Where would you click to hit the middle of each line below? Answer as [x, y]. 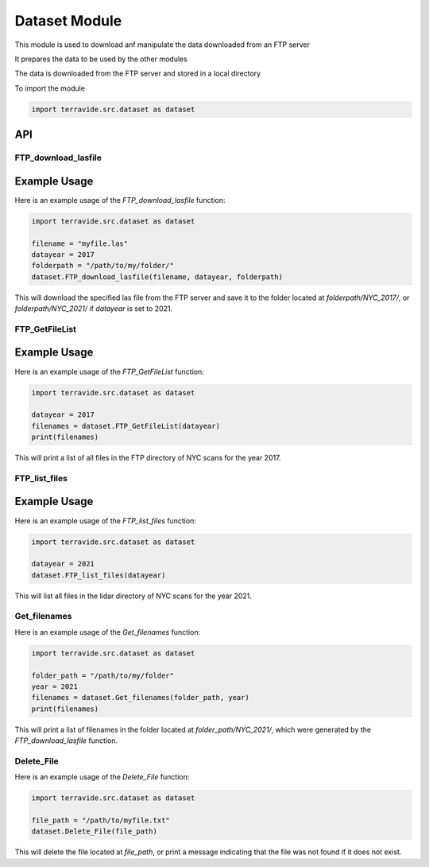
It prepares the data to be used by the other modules [101, 59]
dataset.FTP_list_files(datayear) [99, 575]
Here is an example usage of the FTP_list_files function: [105, 520]
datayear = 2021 [63, 564]
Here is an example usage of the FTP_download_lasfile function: [120, 200]
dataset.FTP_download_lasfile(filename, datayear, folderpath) [157, 277]
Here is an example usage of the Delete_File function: [102, 777]
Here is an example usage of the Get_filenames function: [108, 632]
